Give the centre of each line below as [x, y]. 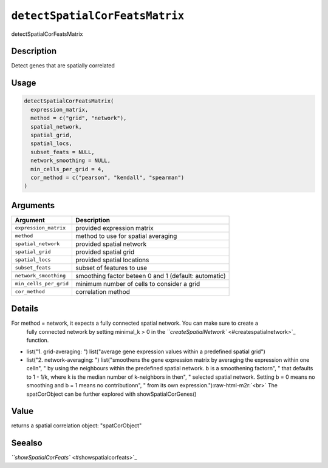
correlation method [103, 291]
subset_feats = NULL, [63, 152]
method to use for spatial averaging [126, 236]
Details [25, 309]
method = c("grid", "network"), [79, 118]
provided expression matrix [115, 228]
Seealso [27, 443]
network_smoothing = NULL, [71, 161]
